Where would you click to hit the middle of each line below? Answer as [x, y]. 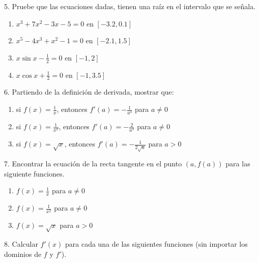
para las [238, 164]
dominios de [23, 254]
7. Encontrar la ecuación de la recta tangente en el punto [93, 164]
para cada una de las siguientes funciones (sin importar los [156, 244]
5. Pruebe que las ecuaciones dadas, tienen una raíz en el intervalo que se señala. [130, 6]
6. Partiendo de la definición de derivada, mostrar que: [89, 92]
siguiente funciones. [34, 173]
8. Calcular [21, 244]
